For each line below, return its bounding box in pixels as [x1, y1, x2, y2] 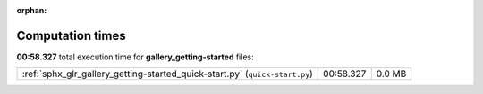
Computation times [16, 27, 126, 43]
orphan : [16, 5, 47, 15]
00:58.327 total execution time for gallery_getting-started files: [16, 51, 254, 62]
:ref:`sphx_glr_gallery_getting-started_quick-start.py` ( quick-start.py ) [21, 67, 313, 80]
